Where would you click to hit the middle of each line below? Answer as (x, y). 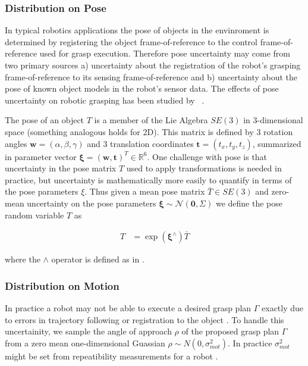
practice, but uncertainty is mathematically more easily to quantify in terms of (148, 179)
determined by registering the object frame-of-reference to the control (131, 41)
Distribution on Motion (62, 285)
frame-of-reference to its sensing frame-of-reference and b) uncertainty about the (151, 76)
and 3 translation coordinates (140, 143)
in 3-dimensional (273, 120)
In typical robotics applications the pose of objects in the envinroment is (137, 30)
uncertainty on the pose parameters (92, 203)
